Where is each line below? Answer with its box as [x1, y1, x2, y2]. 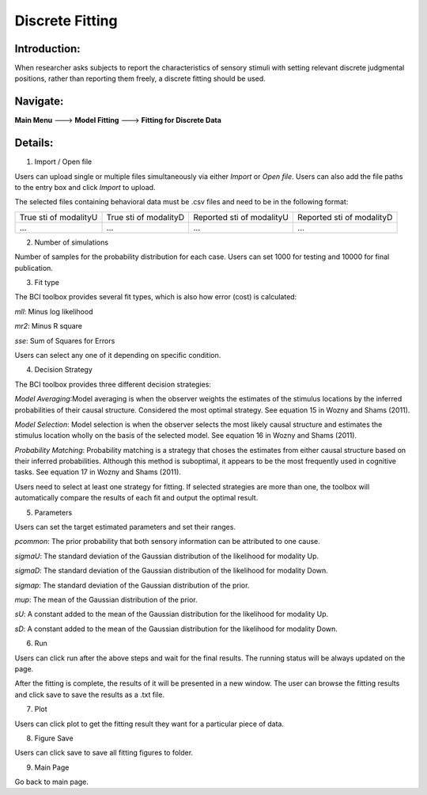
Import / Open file [34, 157, 93, 166]
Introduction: [14, 42, 81, 55]
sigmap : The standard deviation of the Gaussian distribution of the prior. [14, 580, 250, 590]
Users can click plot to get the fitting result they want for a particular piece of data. [14, 719, 285, 728]
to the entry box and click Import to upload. [14, 183, 156, 192]
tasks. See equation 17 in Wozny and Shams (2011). [14, 467, 182, 477]
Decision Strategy [34, 365, 93, 375]
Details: [14, 136, 54, 150]
